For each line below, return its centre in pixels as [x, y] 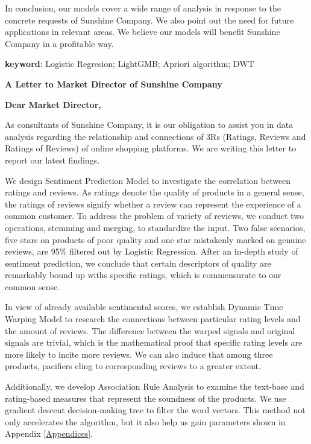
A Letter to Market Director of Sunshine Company [114, 84]
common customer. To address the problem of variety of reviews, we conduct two [154, 216]
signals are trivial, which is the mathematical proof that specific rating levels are [154, 342]
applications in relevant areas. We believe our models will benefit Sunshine [143, 32]
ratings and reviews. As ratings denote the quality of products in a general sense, [155, 192]
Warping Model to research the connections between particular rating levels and [153, 319]
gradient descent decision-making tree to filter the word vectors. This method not [155, 410]
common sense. [33, 286]
